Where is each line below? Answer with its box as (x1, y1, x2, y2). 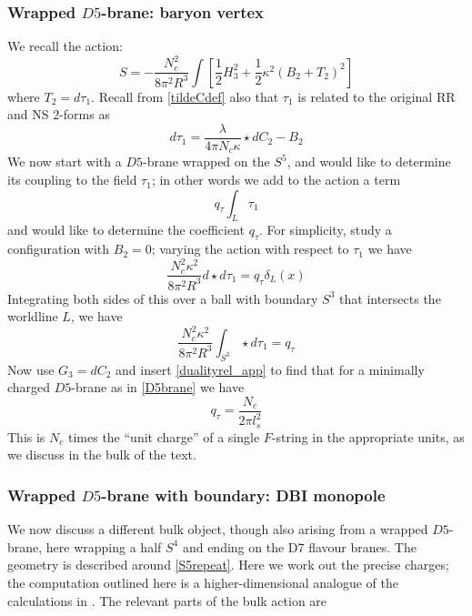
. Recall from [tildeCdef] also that (91, 86, 279, 106)
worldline (7, 307, 58, 326)
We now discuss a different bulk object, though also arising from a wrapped (7, 520, 428, 539)
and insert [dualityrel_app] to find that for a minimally (115, 359, 425, 379)
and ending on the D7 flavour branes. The (182, 537, 417, 556)
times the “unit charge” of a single (67, 427, 260, 446)
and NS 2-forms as (7, 105, 110, 124)
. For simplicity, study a (258, 220, 392, 239)
